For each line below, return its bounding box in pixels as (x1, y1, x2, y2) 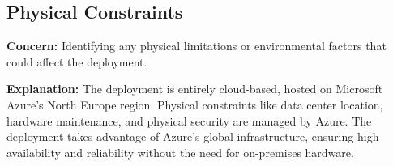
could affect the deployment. (6, 53, 147, 70)
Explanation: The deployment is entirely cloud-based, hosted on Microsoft (6, 80, 383, 97)
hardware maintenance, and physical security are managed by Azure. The (6, 112, 372, 129)
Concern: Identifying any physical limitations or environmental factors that (6, 37, 387, 54)
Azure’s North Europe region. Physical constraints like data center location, (6, 96, 383, 113)
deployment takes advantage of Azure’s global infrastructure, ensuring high (6, 128, 379, 145)
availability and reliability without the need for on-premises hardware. (6, 143, 354, 160)
